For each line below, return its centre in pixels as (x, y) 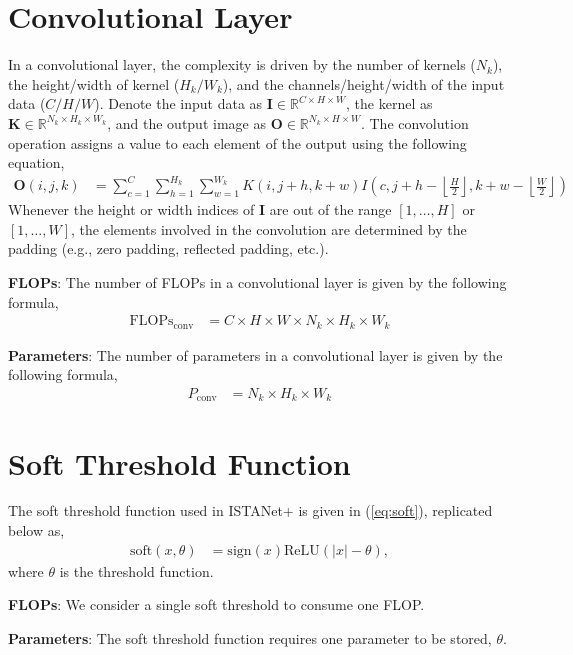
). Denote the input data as (178, 103)
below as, (36, 530)
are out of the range (330, 209)
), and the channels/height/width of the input (363, 83)
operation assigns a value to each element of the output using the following (237, 142)
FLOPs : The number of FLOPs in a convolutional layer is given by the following (257, 282)
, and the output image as (186, 122)
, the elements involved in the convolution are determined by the (269, 228)
